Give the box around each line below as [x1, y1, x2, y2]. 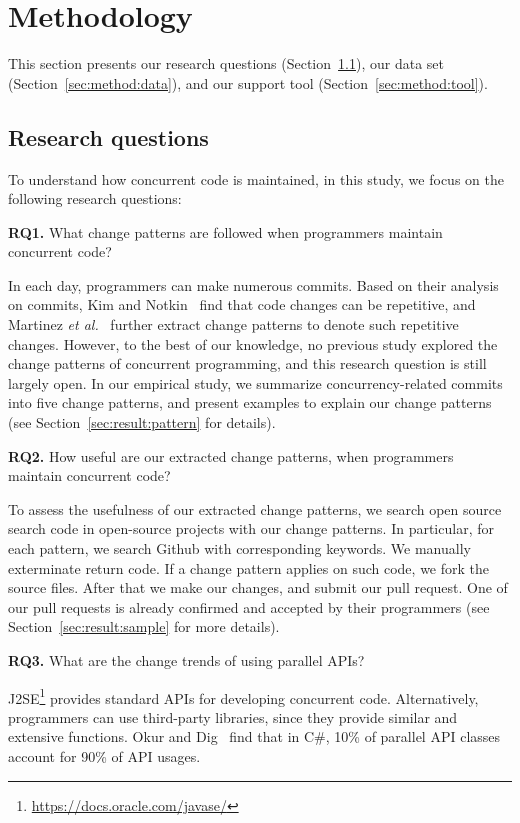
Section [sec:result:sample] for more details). [8, 616, 280, 637]
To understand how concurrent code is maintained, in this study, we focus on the [8, 168, 504, 189]
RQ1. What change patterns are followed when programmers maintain [8, 221, 443, 242]
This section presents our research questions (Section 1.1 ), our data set [8, 53, 444, 74]
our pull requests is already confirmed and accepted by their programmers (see [8, 596, 490, 617]
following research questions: [8, 188, 182, 209]
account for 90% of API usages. [8, 746, 201, 767]
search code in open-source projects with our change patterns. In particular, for [8, 518, 494, 539]
